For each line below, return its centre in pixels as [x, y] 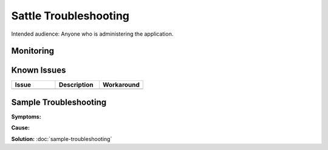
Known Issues [39, 70]
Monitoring [33, 51]
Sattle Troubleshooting [70, 16]
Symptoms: [26, 116]
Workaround [121, 85]
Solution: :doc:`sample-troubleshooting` [62, 139]
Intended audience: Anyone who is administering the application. [92, 34]
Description [76, 85]
